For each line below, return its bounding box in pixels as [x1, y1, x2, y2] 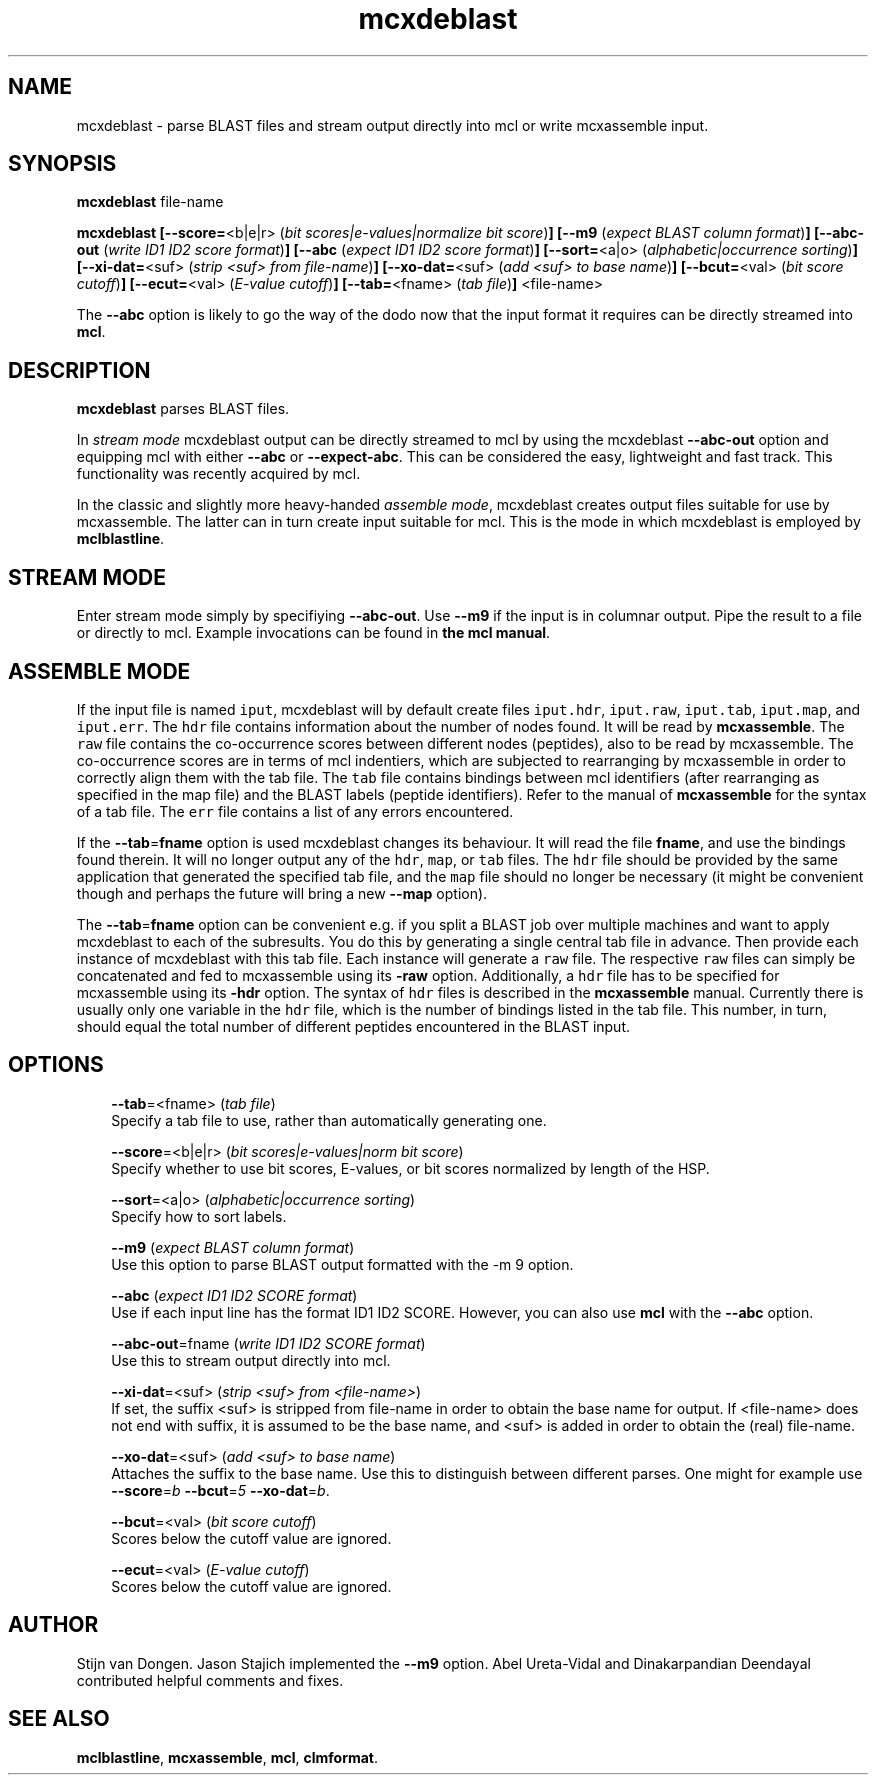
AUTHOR [8, 1612, 99, 1638]
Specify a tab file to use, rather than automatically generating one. [111, 1111, 547, 1129]
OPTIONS [8, 1052, 104, 1078]
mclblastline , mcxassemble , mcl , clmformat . [76, 1748, 379, 1766]
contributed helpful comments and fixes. [76, 1671, 344, 1689]
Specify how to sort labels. [111, 1207, 287, 1225]
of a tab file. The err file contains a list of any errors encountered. [76, 802, 514, 820]
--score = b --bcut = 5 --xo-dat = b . [111, 1481, 330, 1499]
